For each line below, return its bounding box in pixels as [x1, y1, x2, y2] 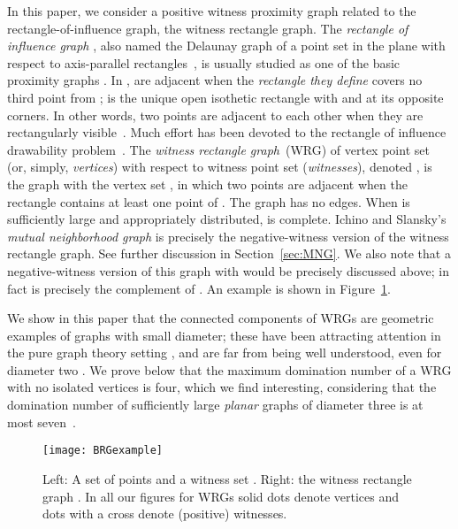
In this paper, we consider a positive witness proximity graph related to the [7, 2, 416, 19]
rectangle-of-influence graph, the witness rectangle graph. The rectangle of [7, 19, 408, 37]
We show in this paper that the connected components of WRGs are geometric [7, 309, 434, 327]
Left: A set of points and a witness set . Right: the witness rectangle [42, 469, 412, 487]
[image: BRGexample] [42, 444, 164, 457]
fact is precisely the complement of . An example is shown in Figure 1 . [7, 279, 391, 297]
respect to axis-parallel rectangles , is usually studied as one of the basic [7, 53, 401, 72]
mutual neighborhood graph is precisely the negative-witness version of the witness [7, 226, 449, 245]
